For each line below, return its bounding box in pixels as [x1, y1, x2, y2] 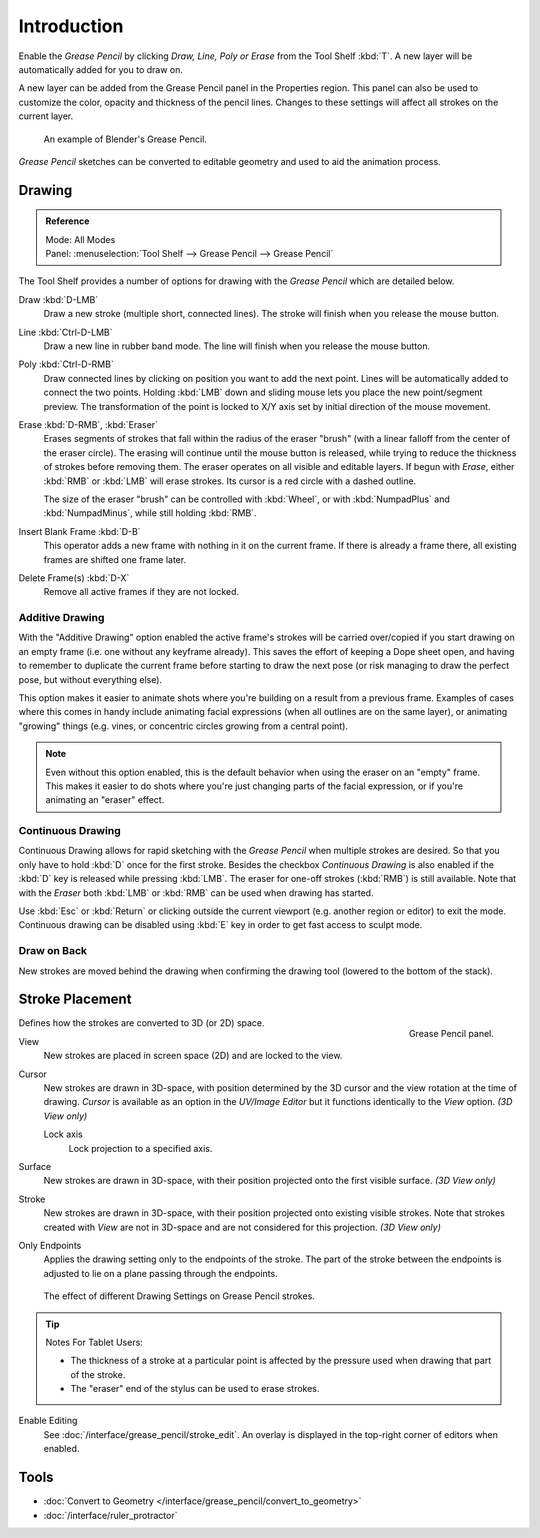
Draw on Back [18, 944, 88, 958]
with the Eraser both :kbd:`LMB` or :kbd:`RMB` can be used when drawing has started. [18, 886, 374, 899]
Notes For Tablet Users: [45, 1336, 144, 1348]
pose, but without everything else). [18, 673, 163, 685]
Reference [45, 215, 90, 227]
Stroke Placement [18, 991, 132, 1008]
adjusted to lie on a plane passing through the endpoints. [43, 1267, 279, 1279]
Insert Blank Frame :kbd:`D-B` [18, 525, 141, 537]
